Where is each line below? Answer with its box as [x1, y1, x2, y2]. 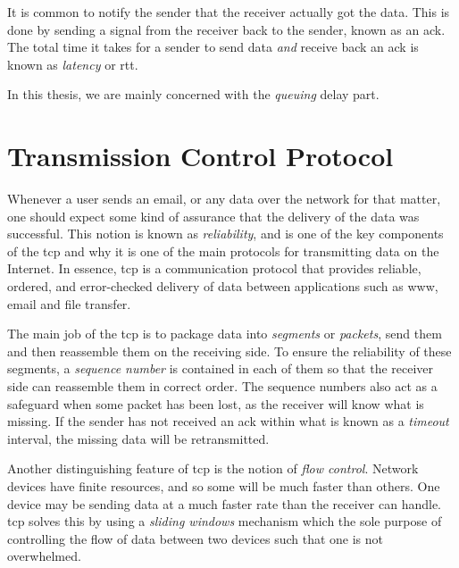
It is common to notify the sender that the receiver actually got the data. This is [7, 3, 450, 21]
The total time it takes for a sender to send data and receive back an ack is [7, 38, 419, 56]
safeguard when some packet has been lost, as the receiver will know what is [7, 394, 424, 413]
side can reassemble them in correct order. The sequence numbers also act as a [7, 377, 438, 396]
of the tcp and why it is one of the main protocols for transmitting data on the [7, 241, 439, 260]
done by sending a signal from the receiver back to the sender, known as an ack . [7, 20, 446, 38]
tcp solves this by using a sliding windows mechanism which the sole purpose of [7, 512, 442, 530]
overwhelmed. [7, 547, 81, 565]
